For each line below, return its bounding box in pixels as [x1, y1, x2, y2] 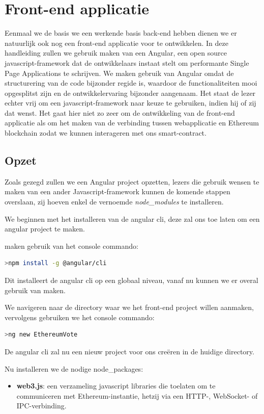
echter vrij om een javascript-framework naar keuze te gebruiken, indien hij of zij [5, 97, 256, 108]
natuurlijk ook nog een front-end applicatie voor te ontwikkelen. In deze [5, 37, 228, 48]
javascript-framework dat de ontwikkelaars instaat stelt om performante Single [5, 57, 249, 68]
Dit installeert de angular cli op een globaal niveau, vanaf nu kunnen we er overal [5, 275, 258, 286]
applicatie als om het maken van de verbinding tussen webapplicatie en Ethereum [5, 117, 259, 128]
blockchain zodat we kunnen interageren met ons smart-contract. [5, 127, 207, 138]
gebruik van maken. [5, 284, 66, 295]
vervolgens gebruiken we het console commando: [5, 312, 155, 322]
